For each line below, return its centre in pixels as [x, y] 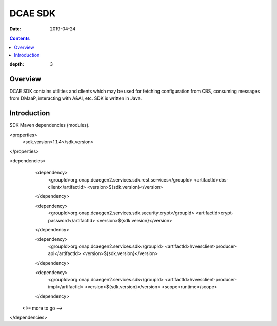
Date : [15, 29]
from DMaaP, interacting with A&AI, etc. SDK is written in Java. [76, 98]
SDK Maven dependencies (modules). [50, 125]
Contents [20, 38]
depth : [17, 64]
